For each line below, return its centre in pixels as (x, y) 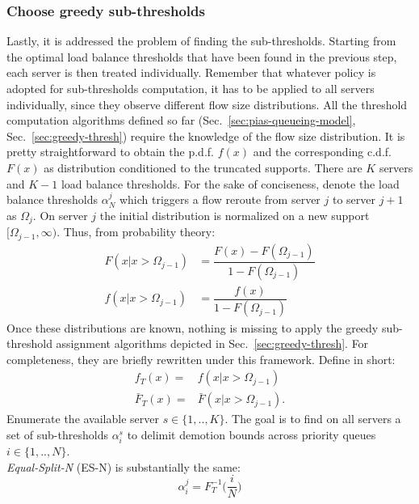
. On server (60, 215)
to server (354, 199)
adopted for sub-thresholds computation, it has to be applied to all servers (191, 88)
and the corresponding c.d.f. (322, 152)
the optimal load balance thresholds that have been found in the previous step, (202, 56)
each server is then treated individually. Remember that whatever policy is (191, 72)
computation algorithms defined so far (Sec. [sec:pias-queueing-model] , (181, 120)
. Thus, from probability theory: (136, 232)
